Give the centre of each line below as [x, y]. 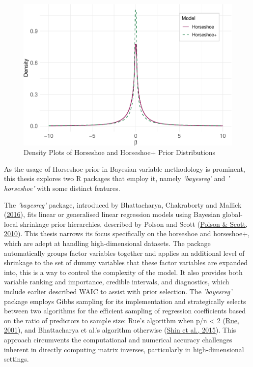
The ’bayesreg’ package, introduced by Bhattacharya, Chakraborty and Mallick [123, 204]
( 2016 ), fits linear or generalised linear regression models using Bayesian [112, 214]
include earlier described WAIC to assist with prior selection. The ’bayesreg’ [118, 291]
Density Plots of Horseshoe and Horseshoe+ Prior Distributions [120, 152]
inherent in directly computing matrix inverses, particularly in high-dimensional [124, 349]
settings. [16, 359]
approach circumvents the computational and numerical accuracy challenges [118, 339]
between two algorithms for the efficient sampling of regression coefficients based [125, 311]
